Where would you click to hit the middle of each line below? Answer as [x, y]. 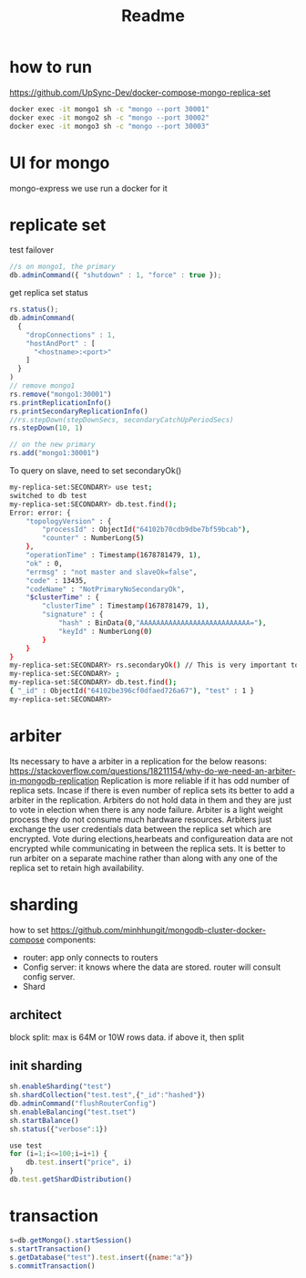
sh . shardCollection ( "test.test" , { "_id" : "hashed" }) [107, 1096]
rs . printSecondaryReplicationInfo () [79, 411]
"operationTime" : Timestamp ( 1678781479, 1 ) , [114, 556]
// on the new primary [52, 445]
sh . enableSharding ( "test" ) [61, 1086]
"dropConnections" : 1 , [71, 335]
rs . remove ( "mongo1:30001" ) [61, 394]
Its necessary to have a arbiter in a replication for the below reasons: [138, 761]
